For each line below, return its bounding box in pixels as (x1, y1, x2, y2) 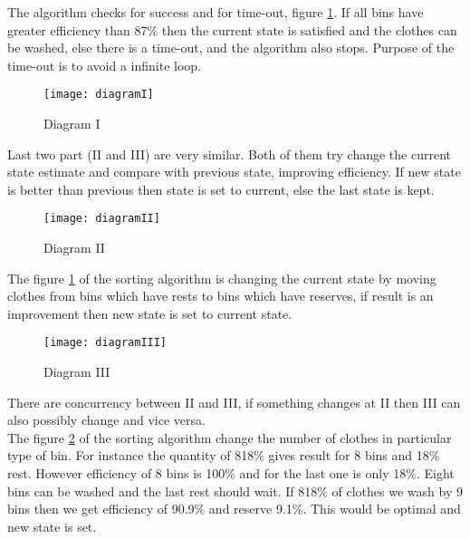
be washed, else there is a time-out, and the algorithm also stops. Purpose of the (7, 38, 455, 57)
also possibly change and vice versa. (7, 410, 206, 429)
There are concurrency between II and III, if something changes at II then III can (7, 392, 461, 411)
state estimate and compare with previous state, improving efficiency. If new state (7, 162, 461, 181)
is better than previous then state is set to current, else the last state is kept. (7, 179, 435, 198)
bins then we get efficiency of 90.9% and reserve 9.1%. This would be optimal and (7, 499, 461, 518)
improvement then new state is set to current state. (7, 303, 293, 322)
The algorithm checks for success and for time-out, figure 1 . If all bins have (7, 3, 424, 21)
